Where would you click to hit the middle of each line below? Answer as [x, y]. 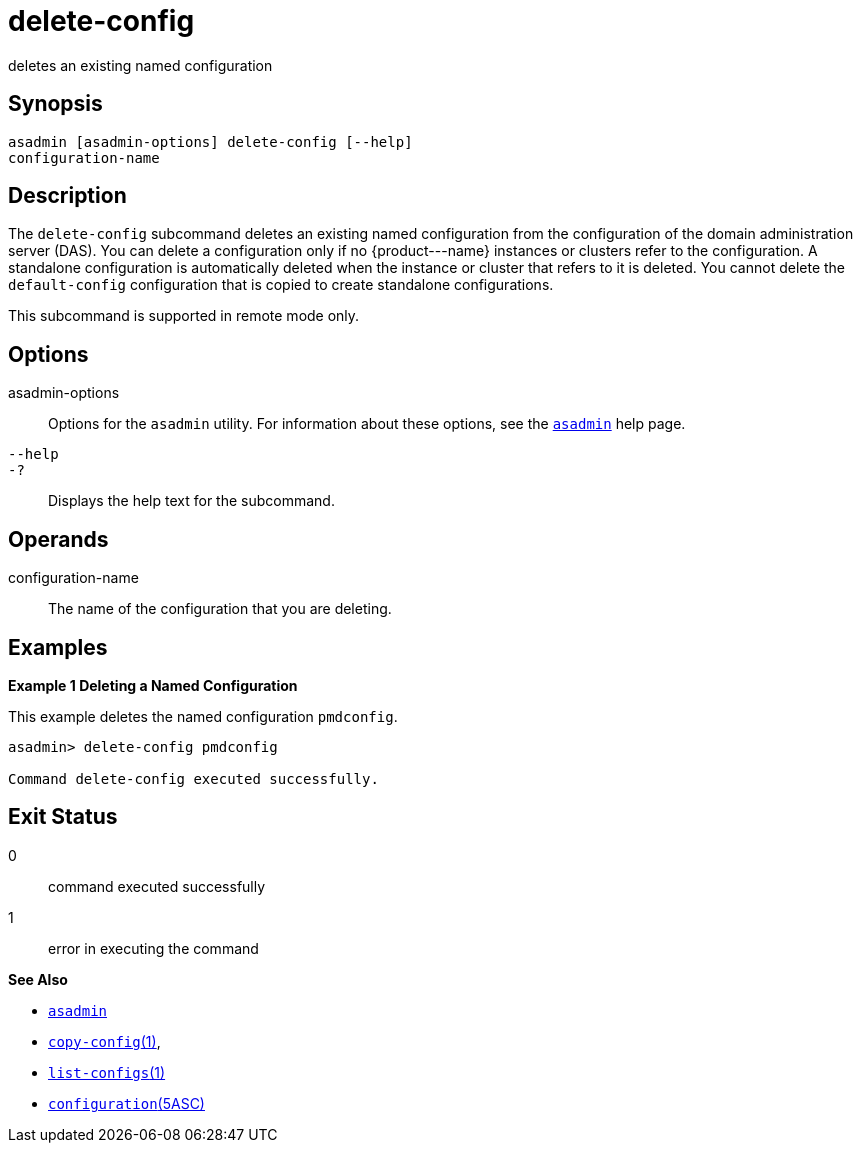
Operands [58, 539]
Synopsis [55, 104]
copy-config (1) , [104, 1041]
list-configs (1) [107, 1072]
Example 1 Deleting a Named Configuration [153, 685]
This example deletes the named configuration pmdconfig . [203, 716]
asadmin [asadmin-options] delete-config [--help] [210, 141]
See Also [38, 979]
